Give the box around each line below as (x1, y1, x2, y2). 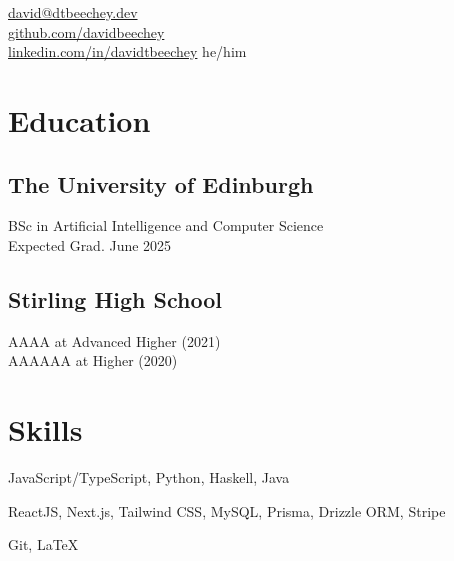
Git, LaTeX (8, 534, 79, 555)
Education (8, 99, 151, 140)
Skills (8, 409, 83, 450)
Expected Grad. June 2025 (8, 234, 172, 255)
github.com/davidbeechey (8, 21, 165, 42)
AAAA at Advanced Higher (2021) (8, 330, 221, 351)
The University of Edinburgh (8, 168, 314, 199)
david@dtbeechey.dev (8, 2, 138, 22)
